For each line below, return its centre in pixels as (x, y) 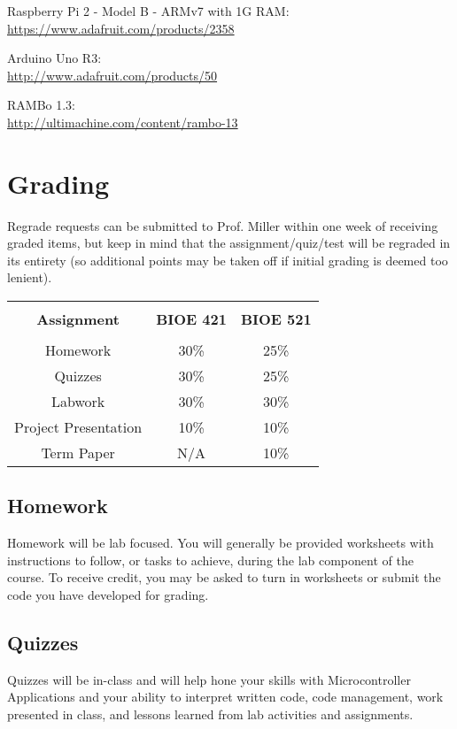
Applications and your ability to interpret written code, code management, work (225, 697)
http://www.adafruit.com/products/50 (112, 75)
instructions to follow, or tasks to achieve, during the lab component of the (210, 560)
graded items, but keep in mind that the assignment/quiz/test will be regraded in (229, 243)
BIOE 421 (191, 319)
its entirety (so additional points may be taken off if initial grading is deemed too (228, 260)
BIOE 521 (276, 319)
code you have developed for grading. (108, 595)
